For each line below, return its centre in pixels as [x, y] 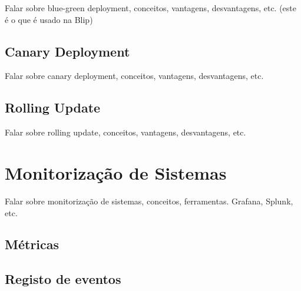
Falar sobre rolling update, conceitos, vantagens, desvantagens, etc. [125, 132]
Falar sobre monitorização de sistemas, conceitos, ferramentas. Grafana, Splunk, [149, 201]
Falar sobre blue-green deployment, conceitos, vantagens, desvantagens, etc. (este [150, 8]
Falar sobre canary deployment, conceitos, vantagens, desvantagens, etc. [134, 76]
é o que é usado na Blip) [49, 19]
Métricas [32, 244]
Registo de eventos [63, 279]
